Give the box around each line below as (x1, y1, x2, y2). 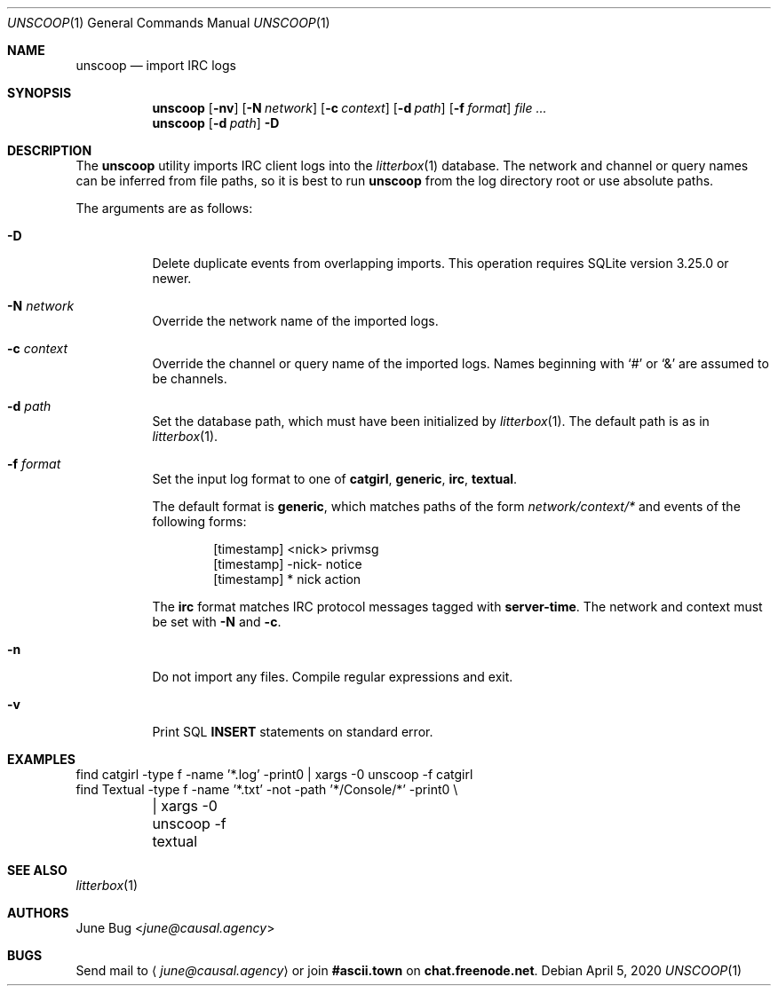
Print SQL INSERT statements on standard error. (152, 724, 433, 739)
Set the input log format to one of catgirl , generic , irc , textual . (152, 471, 518, 486)
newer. (152, 271, 192, 286)
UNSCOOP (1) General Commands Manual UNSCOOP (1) (7, 15, 330, 30)
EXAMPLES (7, 752, 75, 767)
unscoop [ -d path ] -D (152, 115, 280, 130)
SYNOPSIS (7, 85, 72, 100)
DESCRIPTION (7, 143, 92, 158)
